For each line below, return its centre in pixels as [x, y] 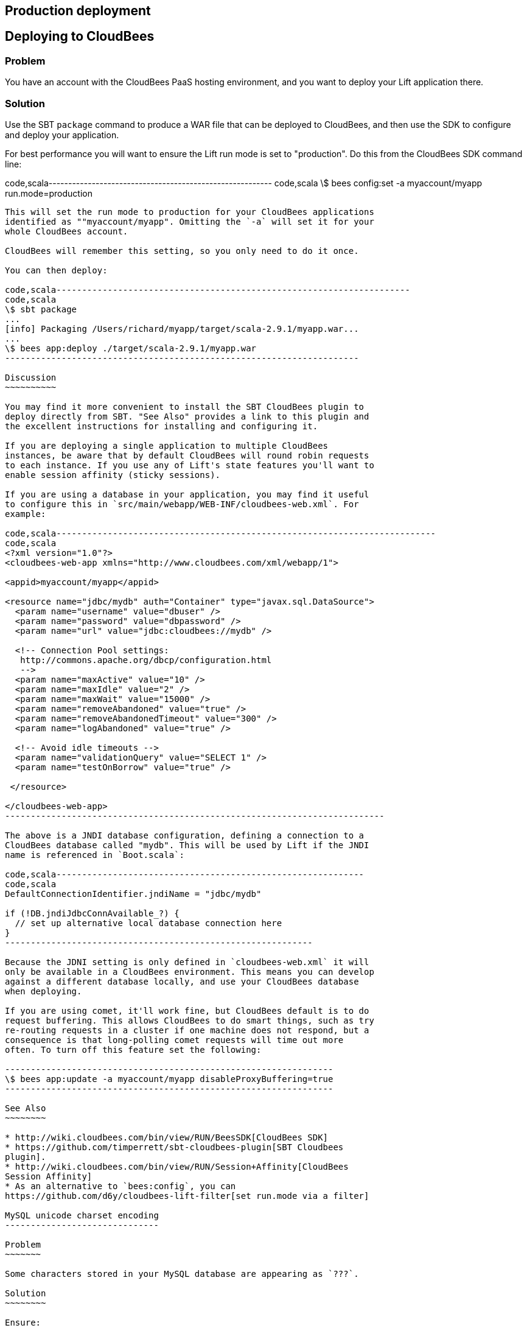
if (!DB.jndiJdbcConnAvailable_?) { [92, 913]
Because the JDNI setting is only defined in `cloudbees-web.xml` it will [187, 962]
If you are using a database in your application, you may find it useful [187, 494]
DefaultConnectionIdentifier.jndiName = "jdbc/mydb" [133, 894]
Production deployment [78, 11]
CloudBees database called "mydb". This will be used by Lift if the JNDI [187, 845]
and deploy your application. [62, 135]
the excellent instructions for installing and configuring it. [162, 426]
